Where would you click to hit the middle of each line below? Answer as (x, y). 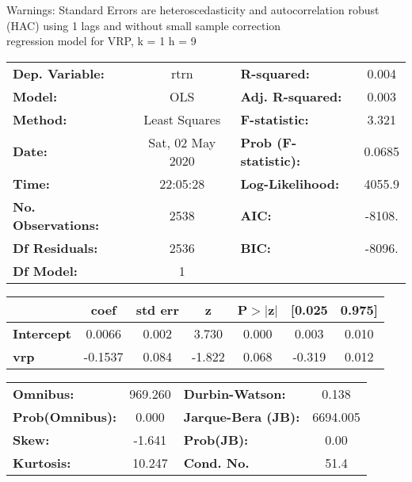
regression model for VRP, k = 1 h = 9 (101, 41)
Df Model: (45, 270)
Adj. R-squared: (291, 96)
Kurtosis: (42, 462)
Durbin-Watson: (235, 393)
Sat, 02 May (182, 142)
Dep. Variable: (59, 73)
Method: (40, 119)
